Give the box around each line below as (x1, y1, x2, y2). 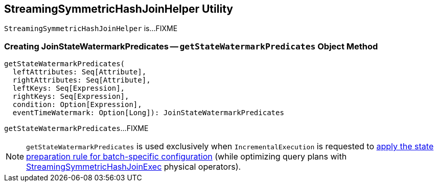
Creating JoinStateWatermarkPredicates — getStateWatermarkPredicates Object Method (4, 41, 378, 51)
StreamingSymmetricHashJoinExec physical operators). (26, 162, 241, 172)
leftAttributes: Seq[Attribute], (12, 68, 147, 76)
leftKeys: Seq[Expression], (12, 84, 125, 93)
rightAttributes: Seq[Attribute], (12, 76, 151, 85)
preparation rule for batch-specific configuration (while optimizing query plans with (26, 151, 347, 162)
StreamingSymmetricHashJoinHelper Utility (4, 3, 233, 15)
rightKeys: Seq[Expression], (12, 92, 129, 101)
